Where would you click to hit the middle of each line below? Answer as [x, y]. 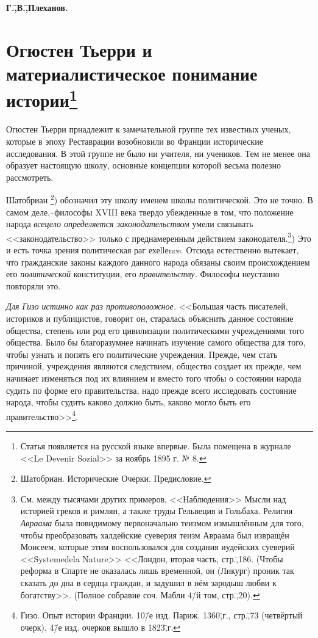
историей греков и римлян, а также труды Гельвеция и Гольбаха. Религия [157, 511]
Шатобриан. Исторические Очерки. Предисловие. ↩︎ [116, 478]
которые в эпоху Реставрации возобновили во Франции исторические [135, 141]
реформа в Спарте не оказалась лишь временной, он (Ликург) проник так [157, 571]
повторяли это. [34, 285]
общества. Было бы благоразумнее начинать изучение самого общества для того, [156, 342]
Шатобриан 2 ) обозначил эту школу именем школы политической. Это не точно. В [160, 199]
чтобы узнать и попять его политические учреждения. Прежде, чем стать [142, 354]
